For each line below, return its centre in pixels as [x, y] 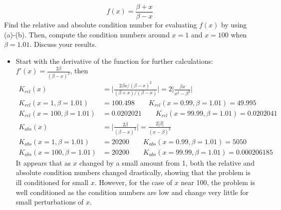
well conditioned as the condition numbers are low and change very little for [132, 192]
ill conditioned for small [52, 182]
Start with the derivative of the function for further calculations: [114, 61]
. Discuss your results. [63, 44]
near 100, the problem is [218, 182]
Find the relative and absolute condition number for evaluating [101, 25]
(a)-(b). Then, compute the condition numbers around [87, 34]
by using [234, 25]
